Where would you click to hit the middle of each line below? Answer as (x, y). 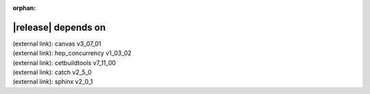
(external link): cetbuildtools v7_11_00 (64, 63)
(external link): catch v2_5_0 (52, 72)
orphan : (24, 8)
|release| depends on (59, 27)
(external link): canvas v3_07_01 (57, 44)
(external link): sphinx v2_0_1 (53, 82)
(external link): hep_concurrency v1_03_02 (72, 53)
